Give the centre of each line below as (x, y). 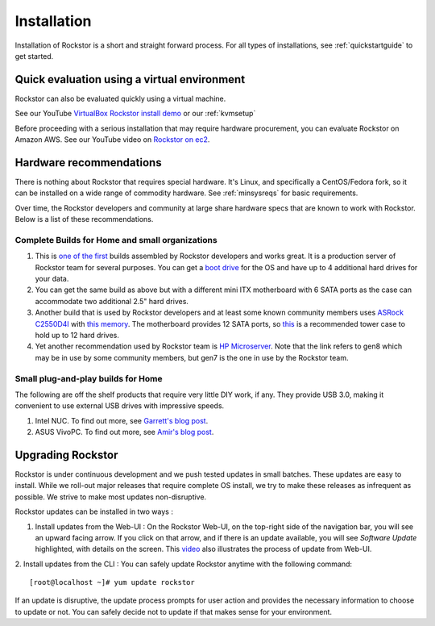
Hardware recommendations (88, 163)
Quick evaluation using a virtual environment (130, 79)
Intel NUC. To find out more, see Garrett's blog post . (122, 420)
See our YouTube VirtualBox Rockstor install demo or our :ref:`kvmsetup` (135, 114)
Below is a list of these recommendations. (84, 219)
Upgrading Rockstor (66, 455)
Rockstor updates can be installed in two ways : (94, 511)
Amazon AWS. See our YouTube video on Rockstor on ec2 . (112, 140)
